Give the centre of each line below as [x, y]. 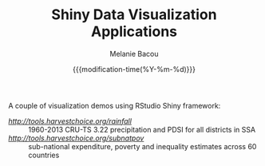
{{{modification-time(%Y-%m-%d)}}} [134, 69]
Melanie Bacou [134, 53]
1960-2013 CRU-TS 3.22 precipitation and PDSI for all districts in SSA [142, 129]
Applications [134, 32]
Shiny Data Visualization [134, 15]
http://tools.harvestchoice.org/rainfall [70, 121]
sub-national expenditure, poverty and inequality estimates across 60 [142, 146]
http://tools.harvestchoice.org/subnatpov [76, 138]
